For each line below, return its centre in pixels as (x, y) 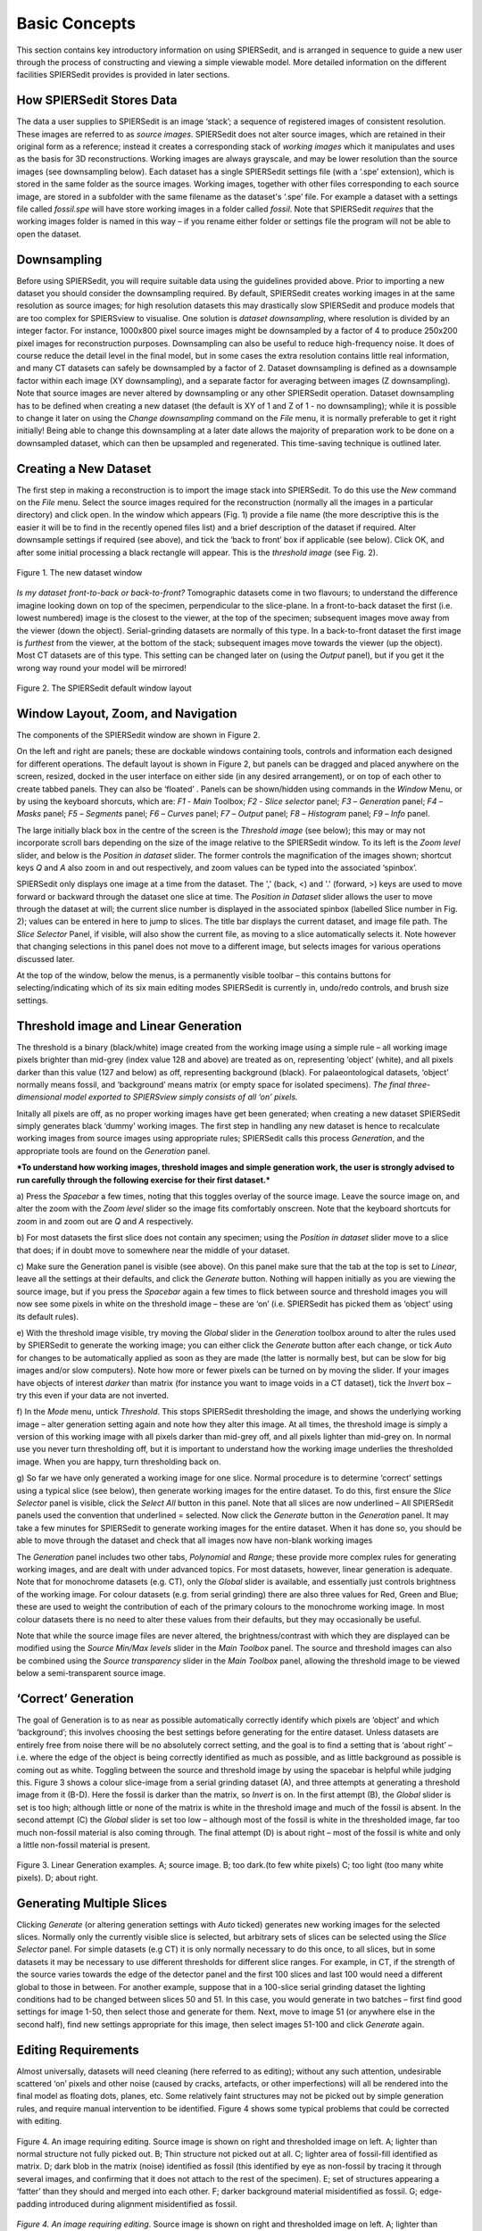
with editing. (39, 2121)
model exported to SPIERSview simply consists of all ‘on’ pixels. (180, 1097)
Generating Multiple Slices (92, 1903)
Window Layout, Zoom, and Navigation (127, 713)
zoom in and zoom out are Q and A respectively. (105, 1221)
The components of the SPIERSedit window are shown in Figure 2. (138, 735)
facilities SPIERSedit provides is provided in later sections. (123, 75)
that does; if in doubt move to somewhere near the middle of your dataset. (153, 1250)
